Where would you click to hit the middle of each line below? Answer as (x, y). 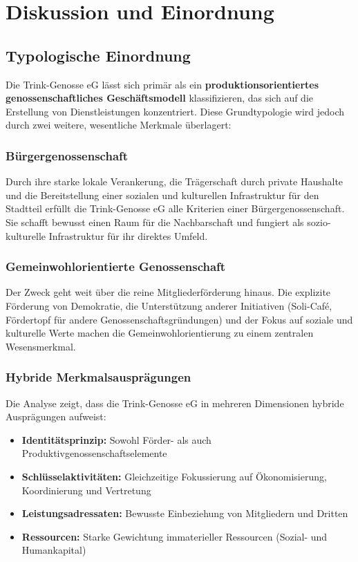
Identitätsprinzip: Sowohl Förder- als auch (116, 439)
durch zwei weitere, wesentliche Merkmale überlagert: (119, 125)
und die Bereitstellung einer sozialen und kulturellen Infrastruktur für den (162, 195)
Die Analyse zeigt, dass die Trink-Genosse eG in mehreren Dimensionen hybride (175, 403)
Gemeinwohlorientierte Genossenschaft (116, 266)
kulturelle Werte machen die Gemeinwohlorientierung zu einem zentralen (160, 333)
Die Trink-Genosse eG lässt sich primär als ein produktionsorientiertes (162, 84)
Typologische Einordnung (98, 55)
